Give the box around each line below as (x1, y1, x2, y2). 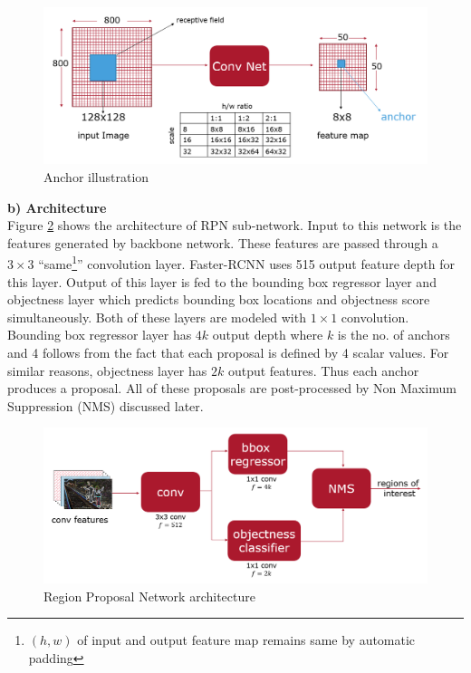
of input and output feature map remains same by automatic (77, 630, 416, 649)
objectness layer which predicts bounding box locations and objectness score (7, 290, 430, 309)
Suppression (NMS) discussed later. (7, 396, 204, 415)
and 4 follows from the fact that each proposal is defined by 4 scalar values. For (7, 343, 449, 362)
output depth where (212, 325, 323, 344)
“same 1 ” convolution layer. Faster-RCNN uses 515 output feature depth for (38, 252, 455, 274)
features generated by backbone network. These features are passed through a (7, 233, 438, 252)
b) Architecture (7, 197, 107, 216)
